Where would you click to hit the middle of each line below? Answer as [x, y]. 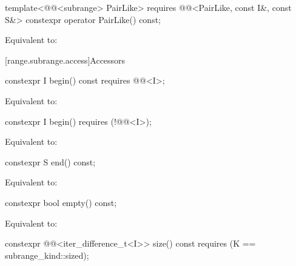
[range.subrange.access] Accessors [65, 60]
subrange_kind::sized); [47, 255]
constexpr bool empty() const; [61, 202]
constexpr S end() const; [50, 161]
